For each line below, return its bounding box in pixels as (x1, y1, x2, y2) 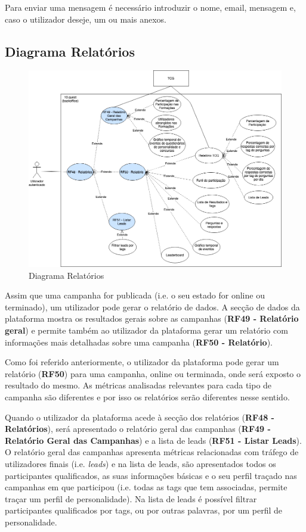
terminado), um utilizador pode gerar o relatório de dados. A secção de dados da (5, 300, 300, 313)
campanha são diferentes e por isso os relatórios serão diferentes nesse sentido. (5, 390, 290, 403)
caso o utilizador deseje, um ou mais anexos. (5, 13, 166, 25)
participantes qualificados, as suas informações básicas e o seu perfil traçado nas (5, 469, 297, 481)
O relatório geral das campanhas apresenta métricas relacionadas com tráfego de (5, 446, 299, 458)
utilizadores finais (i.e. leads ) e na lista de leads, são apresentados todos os (5, 457, 276, 469)
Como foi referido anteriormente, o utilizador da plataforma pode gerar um (5, 356, 279, 368)
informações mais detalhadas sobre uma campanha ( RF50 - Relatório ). (5, 335, 273, 348)
